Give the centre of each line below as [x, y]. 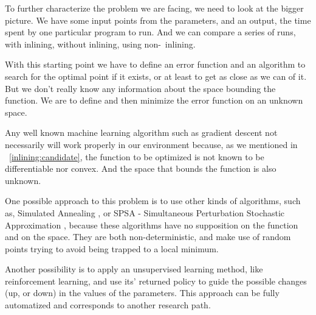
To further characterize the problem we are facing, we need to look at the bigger [154, 8]
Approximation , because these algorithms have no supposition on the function [152, 225]
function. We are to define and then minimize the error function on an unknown [154, 100]
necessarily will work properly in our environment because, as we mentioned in [151, 144]
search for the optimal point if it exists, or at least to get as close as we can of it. [156, 76]
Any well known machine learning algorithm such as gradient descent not [141, 133]
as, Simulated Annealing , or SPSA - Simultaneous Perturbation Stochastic [145, 212]
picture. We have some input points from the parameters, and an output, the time [158, 20]
